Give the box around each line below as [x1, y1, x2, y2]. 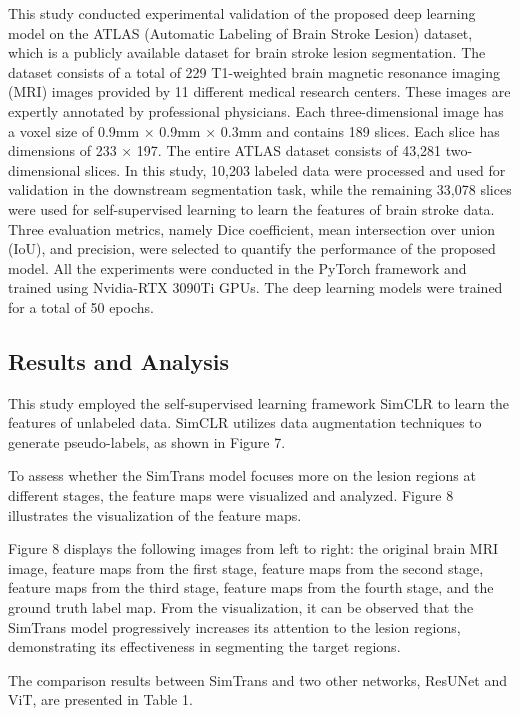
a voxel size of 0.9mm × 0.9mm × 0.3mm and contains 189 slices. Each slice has [8, 120, 500, 141]
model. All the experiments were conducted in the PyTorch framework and [8, 257, 467, 278]
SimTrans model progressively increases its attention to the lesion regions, [8, 616, 461, 637]
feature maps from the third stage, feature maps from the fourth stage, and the [8, 577, 494, 598]
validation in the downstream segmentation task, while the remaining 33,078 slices [8, 179, 512, 200]
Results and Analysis [8, 345, 230, 376]
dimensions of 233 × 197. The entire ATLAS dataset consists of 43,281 [8, 140, 442, 161]
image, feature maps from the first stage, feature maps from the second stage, [8, 557, 484, 578]
